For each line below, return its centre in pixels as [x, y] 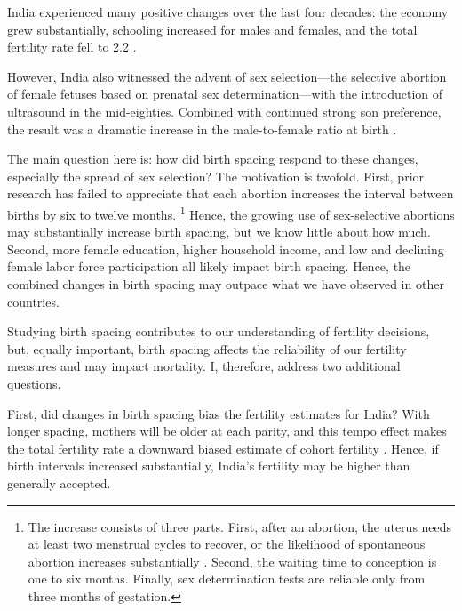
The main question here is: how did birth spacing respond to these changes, [213, 159]
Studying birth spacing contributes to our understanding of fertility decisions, [219, 331]
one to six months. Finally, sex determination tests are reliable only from [227, 579]
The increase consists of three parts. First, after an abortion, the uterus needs [240, 526]
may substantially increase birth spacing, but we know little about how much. [219, 232]
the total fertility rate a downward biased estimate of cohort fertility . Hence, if [223, 448]
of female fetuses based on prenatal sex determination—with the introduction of [225, 94]
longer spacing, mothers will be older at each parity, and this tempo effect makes [227, 431]
